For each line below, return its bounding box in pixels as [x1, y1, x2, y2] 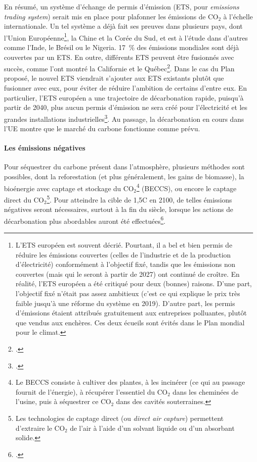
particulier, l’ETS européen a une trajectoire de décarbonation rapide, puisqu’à [4, 92, 244, 103]
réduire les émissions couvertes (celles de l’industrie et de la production [15, 249, 231, 259]
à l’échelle [223, 11, 253, 21]
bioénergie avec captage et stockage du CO [4, 183, 134, 193]
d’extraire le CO [15, 422, 65, 433]
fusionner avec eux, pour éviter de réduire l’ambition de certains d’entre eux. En [4, 83, 247, 93]
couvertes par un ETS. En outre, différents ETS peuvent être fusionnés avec [4, 51, 234, 62]
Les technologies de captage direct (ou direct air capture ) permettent [15, 412, 224, 423]
